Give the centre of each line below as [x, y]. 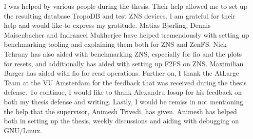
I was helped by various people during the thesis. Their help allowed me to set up [126, 6]
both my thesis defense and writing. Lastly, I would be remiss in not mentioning [124, 101]
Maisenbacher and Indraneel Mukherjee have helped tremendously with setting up [126, 34]
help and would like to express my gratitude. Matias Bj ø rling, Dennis [107, 25]
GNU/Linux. [23, 130]
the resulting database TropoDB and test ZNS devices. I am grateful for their [120, 15]
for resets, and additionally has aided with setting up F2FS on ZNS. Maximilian [124, 63]
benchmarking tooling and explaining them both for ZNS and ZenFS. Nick [115, 44]
